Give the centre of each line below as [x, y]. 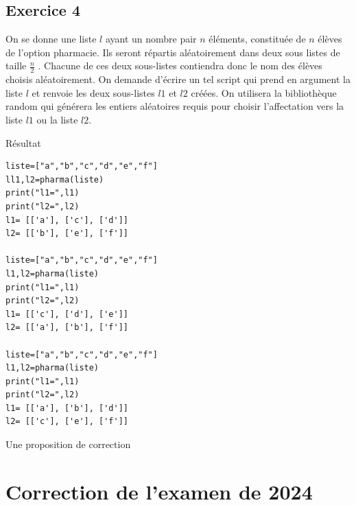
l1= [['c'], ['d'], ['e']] [67, 314]
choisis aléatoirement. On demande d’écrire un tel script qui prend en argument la [178, 79]
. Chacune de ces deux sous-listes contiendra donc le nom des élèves [180, 66]
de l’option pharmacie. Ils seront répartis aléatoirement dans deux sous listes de [173, 52]
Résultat [23, 142]
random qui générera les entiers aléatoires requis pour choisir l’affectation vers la [175, 106]
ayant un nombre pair [151, 39]
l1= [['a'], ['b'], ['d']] [67, 408]
